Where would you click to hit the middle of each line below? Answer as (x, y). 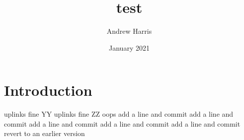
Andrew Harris (129, 31)
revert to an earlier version (44, 133)
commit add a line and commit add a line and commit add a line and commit (122, 123)
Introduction (48, 90)
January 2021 (129, 47)
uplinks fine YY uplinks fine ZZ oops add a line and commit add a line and (119, 114)
